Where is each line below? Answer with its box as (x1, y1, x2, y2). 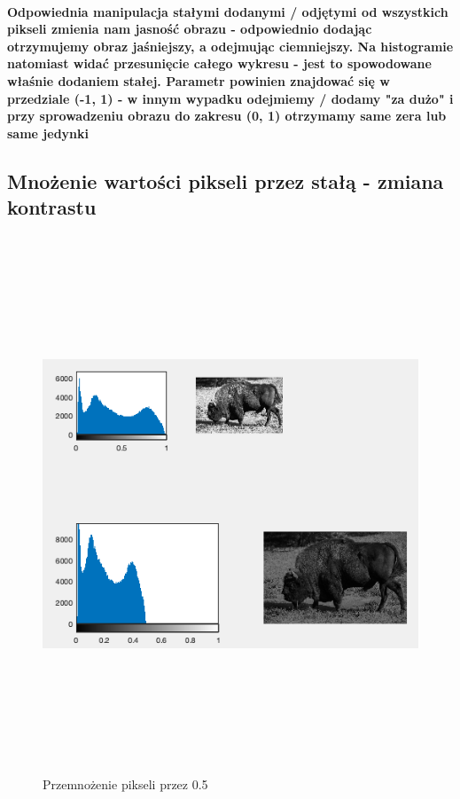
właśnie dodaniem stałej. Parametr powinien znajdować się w (7, 71, 390, 90)
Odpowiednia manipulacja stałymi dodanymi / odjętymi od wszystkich (7, 2, 448, 20)
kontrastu (7, 193, 97, 221)
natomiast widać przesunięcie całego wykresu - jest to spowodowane (7, 54, 432, 73)
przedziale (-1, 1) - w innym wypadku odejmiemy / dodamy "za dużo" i (7, 89, 454, 107)
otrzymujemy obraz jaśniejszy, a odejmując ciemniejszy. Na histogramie (7, 36, 454, 55)
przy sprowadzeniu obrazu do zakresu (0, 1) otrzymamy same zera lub (7, 106, 447, 125)
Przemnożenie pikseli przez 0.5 (43, 775, 208, 794)
